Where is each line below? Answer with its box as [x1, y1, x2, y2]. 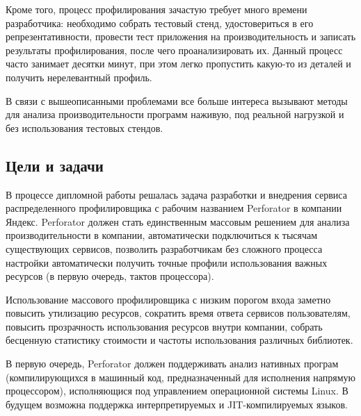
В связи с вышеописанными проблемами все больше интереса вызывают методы [6, 93, 348, 108]
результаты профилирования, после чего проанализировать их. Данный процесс [6, 42, 343, 57]
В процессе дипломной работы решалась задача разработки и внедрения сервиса [6, 187, 347, 201]
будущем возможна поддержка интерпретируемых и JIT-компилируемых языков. [6, 397, 348, 411]
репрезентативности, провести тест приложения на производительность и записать [6, 29, 356, 44]
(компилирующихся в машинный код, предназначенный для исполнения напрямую [6, 369, 356, 384]
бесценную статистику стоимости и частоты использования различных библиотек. [6, 333, 353, 347]
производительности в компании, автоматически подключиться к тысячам [6, 228, 318, 242]
